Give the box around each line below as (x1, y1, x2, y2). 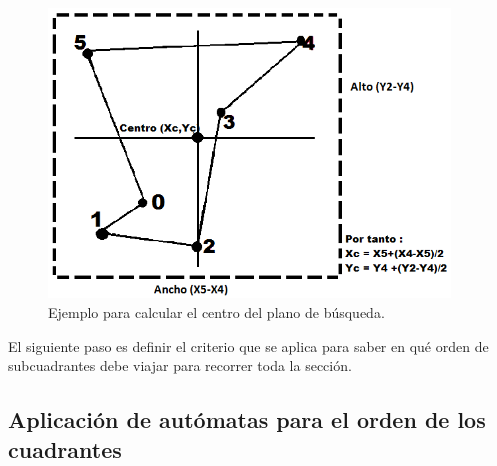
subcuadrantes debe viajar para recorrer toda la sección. (8, 355, 352, 376)
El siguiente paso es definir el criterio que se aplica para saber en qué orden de (8, 335, 489, 356)
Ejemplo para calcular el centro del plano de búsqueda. (48, 301, 385, 322)
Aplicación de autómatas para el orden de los (8, 404, 486, 435)
